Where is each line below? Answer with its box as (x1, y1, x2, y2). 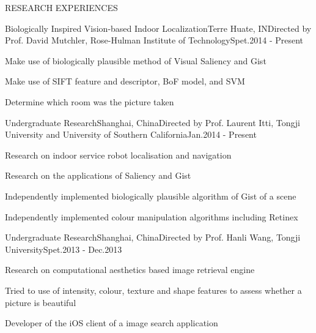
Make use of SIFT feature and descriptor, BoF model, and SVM (5, 75, 245, 88)
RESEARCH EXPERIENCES (5, 1, 118, 13)
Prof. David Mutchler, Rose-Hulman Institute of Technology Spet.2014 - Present (5, 34, 304, 47)
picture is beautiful (5, 296, 76, 309)
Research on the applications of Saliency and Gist (5, 169, 191, 182)
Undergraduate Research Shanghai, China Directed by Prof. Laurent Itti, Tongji (5, 116, 301, 129)
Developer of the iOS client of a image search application (5, 316, 218, 329)
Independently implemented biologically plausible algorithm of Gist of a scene (5, 189, 296, 202)
